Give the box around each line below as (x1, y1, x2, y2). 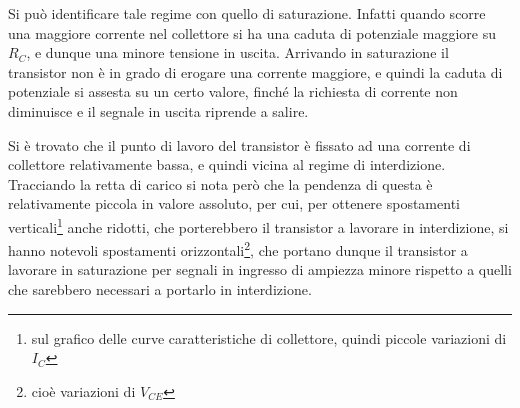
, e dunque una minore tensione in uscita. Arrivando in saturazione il (26, 42, 449, 63)
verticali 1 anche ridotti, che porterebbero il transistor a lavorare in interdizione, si (8, 213, 509, 237)
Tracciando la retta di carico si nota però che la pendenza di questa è (8, 173, 433, 194)
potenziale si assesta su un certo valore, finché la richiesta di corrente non (8, 81, 458, 102)
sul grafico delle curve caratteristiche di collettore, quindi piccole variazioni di (31, 327, 507, 348)
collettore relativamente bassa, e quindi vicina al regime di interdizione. (8, 154, 446, 175)
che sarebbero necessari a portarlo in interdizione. (8, 279, 312, 300)
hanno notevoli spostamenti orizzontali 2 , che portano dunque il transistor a (8, 237, 468, 260)
